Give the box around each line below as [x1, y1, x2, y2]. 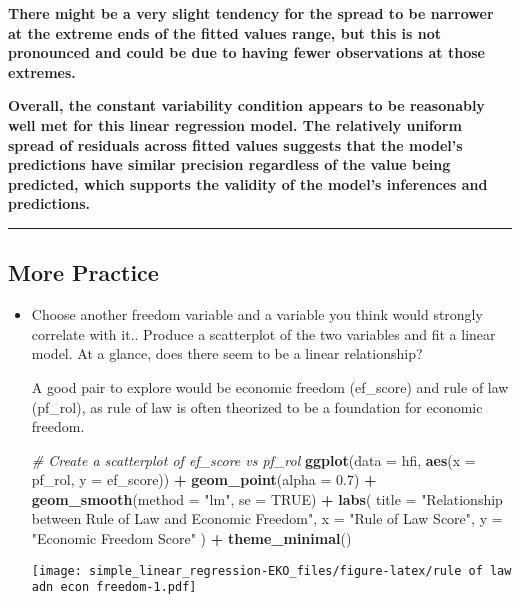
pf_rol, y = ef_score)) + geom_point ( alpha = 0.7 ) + [31, 469, 377, 490]
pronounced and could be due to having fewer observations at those [8, 42, 485, 63]
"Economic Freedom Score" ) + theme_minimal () [31, 528, 352, 549]
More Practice [8, 257, 159, 288]
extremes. [8, 61, 76, 82]
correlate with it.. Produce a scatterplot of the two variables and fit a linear [31, 323, 496, 344]
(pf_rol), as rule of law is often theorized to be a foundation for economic [31, 396, 483, 417]
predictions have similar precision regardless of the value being [8, 154, 451, 175]
